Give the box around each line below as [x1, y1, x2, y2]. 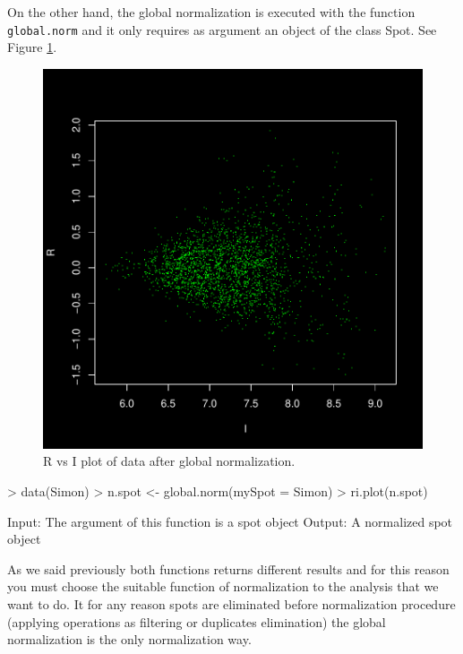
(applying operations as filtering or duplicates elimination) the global [7, 612, 386, 631]
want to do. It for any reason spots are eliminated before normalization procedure [7, 595, 456, 613]
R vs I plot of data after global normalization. [43, 452, 296, 470]
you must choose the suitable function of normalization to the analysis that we [7, 577, 439, 596]
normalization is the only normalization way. [7, 630, 252, 649]
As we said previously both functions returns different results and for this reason [7, 559, 450, 578]
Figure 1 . [7, 38, 57, 56]
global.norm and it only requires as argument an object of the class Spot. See [7, 20, 437, 39]
